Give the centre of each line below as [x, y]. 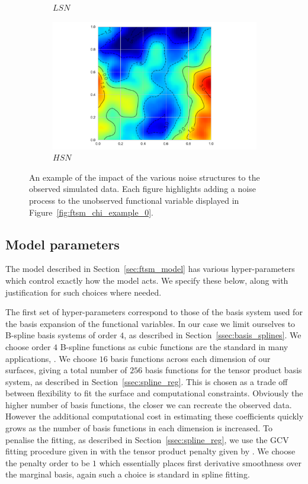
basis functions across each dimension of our [190, 358]
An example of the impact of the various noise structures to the [145, 177]
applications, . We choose [51, 358]
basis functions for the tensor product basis [223, 370]
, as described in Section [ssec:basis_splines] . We [213, 335]
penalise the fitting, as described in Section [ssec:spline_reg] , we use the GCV [147, 439]
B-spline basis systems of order [61, 335]
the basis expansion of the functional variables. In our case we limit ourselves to [150, 323]
